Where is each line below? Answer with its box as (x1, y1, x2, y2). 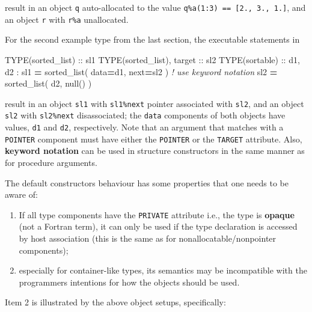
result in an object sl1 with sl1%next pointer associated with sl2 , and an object (5, 97, 304, 109)
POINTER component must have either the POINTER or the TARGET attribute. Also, (5, 132, 302, 145)
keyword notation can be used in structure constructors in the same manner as (5, 144, 305, 157)
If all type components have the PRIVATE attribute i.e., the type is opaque (19, 208, 295, 221)
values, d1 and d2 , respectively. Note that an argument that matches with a (5, 121, 284, 133)
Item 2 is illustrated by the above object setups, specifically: (5, 296, 226, 308)
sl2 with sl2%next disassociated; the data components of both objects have (5, 109, 286, 121)
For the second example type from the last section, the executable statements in (5, 33, 300, 46)
